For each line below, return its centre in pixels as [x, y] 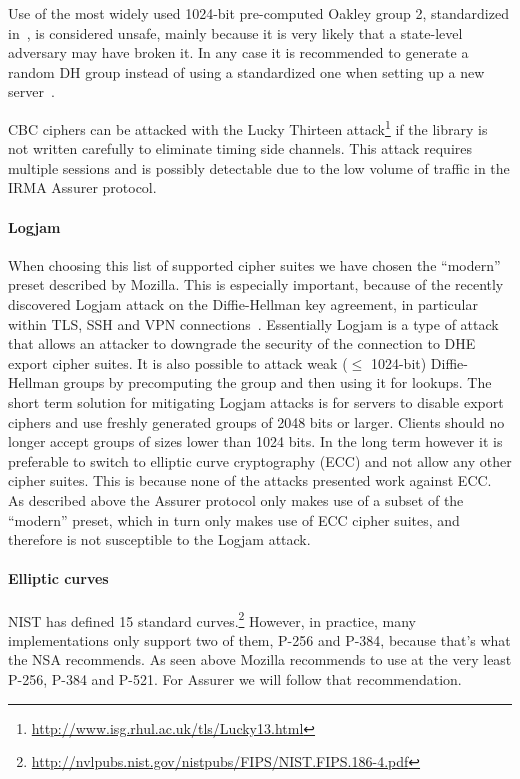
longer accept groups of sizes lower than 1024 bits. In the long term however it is [255, 441]
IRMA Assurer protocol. [82, 187]
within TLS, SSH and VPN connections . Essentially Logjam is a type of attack [253, 323]
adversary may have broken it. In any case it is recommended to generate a [238, 52]
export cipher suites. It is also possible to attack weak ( [178, 362]
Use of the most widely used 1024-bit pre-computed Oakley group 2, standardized [258, 13]
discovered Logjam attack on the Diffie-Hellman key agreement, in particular [243, 303]
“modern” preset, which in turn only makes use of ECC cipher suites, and [234, 519]
